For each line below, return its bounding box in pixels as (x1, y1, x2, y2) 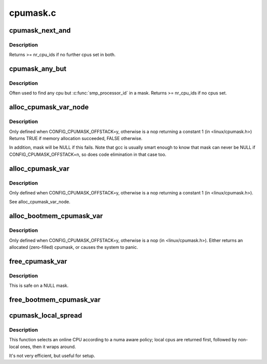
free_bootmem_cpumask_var (9, 295, 101, 304)
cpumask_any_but (9, 65, 67, 73)
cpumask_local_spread (9, 311, 83, 319)
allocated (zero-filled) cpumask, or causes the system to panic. (9, 244, 138, 250)
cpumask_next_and (9, 26, 71, 35)
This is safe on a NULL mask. (9, 282, 69, 289)
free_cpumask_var (9, 257, 67, 266)
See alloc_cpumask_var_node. (9, 199, 71, 205)
